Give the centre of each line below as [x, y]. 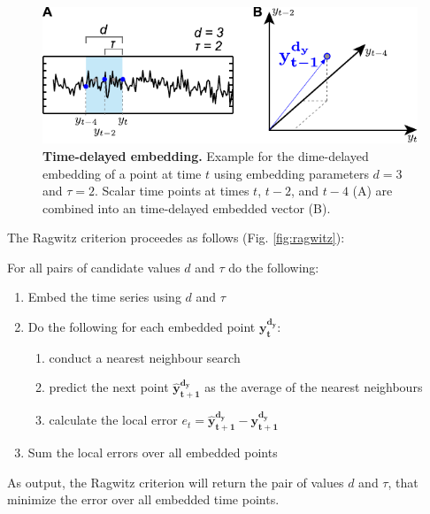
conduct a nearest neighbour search [145, 357]
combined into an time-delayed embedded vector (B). [187, 207]
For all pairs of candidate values [94, 267]
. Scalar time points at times [172, 191]
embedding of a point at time [122, 173]
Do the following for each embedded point [142, 327]
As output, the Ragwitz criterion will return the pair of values [176, 482]
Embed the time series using [104, 297]
